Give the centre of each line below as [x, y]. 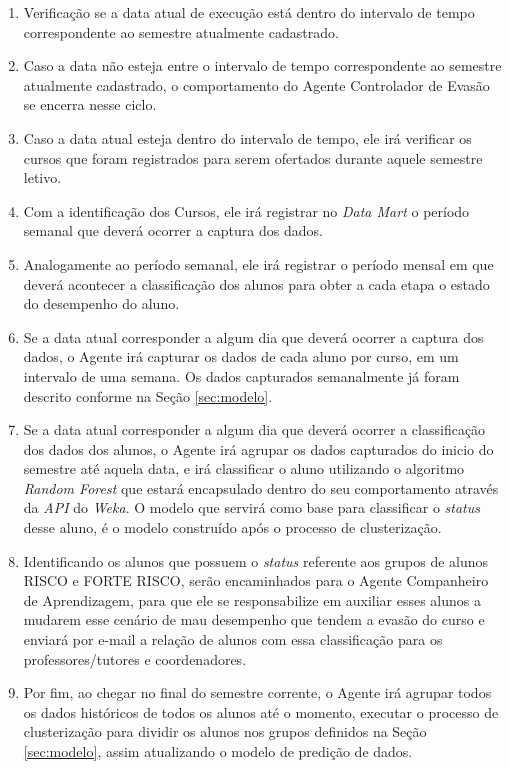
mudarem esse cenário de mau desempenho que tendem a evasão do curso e [254, 619]
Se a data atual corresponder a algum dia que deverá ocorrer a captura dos [253, 336]
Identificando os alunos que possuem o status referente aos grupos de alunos [256, 560]
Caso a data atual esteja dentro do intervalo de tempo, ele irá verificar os [247, 137]
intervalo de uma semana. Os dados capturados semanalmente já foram [241, 375]
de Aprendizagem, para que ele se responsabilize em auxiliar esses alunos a [252, 599]
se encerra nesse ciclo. [90, 104]
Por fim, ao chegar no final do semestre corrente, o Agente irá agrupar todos [257, 692]
